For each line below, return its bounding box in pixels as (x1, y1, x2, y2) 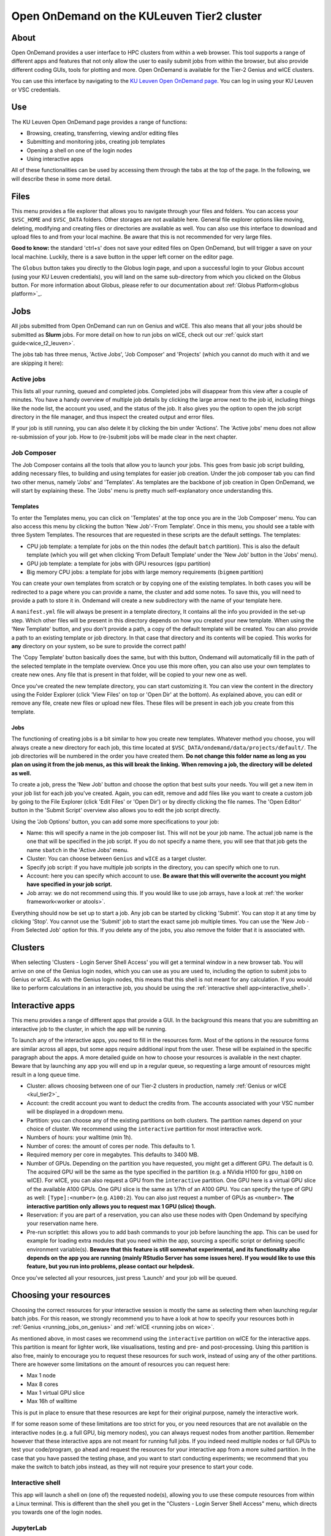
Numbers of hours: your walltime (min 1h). (26, 1134, 133, 1141)
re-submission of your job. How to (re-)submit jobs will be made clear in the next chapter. (11, 433, 237, 441)
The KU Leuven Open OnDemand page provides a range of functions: (11, 118, 188, 125)
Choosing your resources (11, 1290, 110, 1301)
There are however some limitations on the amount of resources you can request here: (11, 1360, 230, 1368)
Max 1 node (26, 1372, 56, 1379)
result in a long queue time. (11, 1071, 80, 1078)
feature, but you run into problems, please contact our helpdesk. (26, 1263, 195, 1270)
